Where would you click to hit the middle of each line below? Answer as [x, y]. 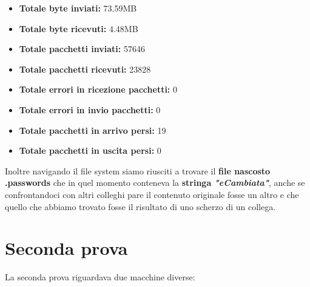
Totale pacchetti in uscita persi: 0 [90, 150]
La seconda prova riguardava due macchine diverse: [100, 277]
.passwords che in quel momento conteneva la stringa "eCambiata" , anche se [155, 183]
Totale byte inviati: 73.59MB [78, 8]
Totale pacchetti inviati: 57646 [82, 49]
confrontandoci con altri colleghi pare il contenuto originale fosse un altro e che [152, 194]
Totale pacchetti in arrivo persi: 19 [93, 130]
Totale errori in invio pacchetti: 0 [90, 109]
